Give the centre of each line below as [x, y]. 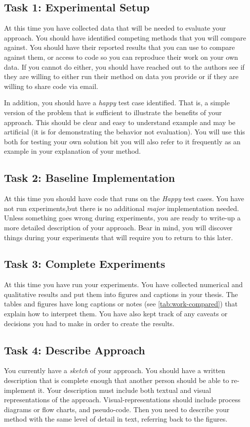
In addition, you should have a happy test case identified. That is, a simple [117, 103]
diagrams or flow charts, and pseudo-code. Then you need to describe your [117, 409]
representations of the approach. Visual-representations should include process [122, 400]
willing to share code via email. [51, 86]
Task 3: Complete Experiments [85, 264]
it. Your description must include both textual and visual [125, 390]
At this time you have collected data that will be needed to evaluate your [115, 28]
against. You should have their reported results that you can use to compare [120, 47]
